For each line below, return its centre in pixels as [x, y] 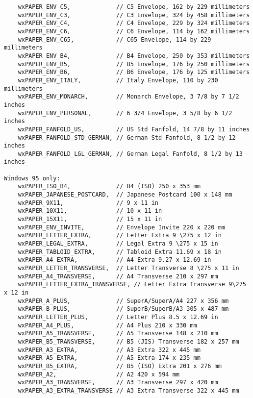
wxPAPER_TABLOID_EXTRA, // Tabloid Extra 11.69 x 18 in [120, 252]
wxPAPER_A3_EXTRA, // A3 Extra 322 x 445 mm [109, 350]
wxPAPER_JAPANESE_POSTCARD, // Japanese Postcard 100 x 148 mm [125, 195]
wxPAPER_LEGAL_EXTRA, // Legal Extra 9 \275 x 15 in [118, 244]
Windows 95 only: [32, 178]
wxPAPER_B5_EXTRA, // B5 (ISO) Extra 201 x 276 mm [120, 366]
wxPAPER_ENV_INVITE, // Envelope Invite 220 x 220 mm [122, 227]
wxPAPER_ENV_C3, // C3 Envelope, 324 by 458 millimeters [134, 15]
